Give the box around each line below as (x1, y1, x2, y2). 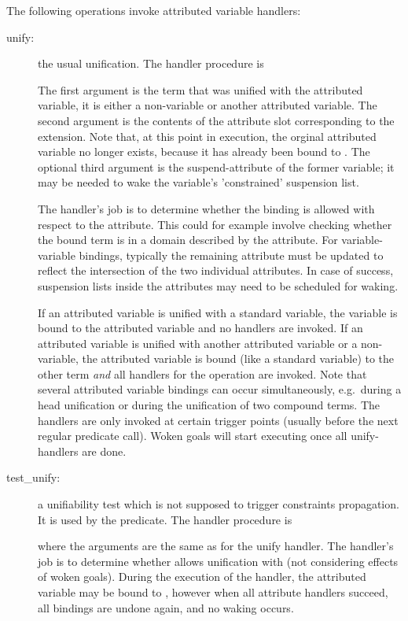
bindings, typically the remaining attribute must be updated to (79, 246, 384, 263)
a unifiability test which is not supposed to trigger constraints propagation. (38, 496, 399, 512)
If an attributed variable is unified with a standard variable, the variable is (38, 304, 398, 320)
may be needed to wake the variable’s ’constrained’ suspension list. (38, 174, 359, 190)
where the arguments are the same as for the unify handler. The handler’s (38, 538, 394, 554)
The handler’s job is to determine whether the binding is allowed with (38, 200, 375, 216)
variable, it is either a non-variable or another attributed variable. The (38, 97, 377, 113)
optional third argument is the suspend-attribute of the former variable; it (38, 158, 395, 175)
